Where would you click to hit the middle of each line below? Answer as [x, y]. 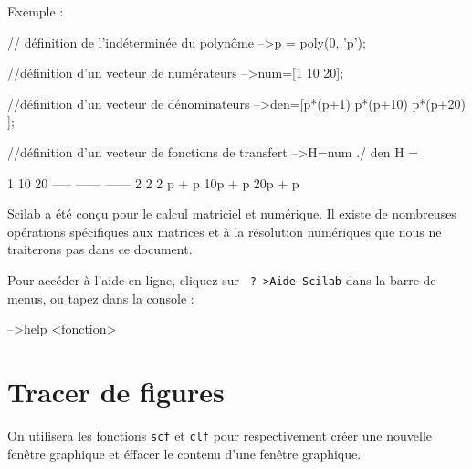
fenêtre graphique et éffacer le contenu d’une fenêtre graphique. [184, 453]
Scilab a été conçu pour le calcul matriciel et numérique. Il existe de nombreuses [232, 213]
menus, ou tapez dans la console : [101, 298]
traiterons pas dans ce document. [100, 249]
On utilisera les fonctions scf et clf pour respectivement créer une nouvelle [220, 435]
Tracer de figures [116, 391]
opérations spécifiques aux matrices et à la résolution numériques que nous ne [225, 231]
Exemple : [36, 11]
